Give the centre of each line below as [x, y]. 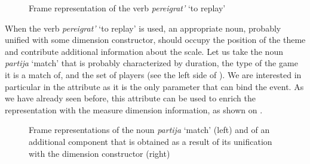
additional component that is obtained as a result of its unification [151, 141]
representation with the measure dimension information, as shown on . [134, 109]
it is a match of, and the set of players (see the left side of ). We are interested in [153, 74]
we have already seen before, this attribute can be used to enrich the [130, 98]
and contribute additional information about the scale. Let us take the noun [144, 51]
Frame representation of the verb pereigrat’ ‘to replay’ [127, 8]
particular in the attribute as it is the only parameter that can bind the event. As [154, 86]
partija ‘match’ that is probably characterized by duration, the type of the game [151, 63]
